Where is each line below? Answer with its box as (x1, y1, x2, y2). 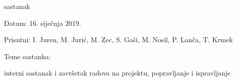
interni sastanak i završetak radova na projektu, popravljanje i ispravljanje (4, 68, 231, 78)
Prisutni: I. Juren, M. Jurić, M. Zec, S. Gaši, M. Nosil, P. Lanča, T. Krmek (4, 34, 233, 45)
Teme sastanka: (4, 51, 51, 61)
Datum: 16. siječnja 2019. (4, 17, 81, 28)
